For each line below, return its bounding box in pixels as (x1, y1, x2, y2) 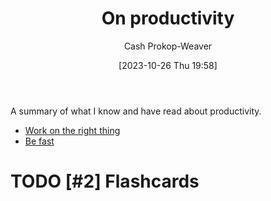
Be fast (24, 135, 55, 147)
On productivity (101, 7, 235, 30)
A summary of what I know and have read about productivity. (10, 105, 262, 117)
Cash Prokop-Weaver (123, 40, 213, 52)
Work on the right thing (24, 124, 121, 136)
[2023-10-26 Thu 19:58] (118, 59, 218, 71)
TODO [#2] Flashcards (10, 170, 200, 193)
